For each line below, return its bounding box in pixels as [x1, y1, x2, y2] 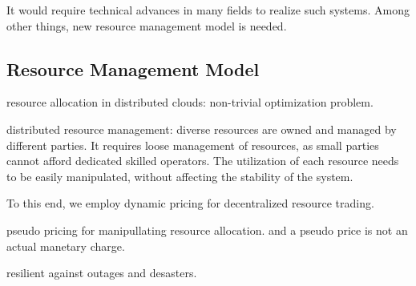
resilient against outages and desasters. [6, 264, 197, 281]
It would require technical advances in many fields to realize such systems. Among [6, 2, 410, 18]
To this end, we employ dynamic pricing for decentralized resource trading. [6, 195, 374, 211]
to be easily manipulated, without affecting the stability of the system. [6, 167, 353, 184]
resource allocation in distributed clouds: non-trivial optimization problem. [6, 94, 374, 111]
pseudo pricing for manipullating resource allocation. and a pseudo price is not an [6, 221, 408, 238]
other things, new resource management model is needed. [6, 17, 287, 34]
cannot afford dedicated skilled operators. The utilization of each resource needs [6, 152, 399, 169]
